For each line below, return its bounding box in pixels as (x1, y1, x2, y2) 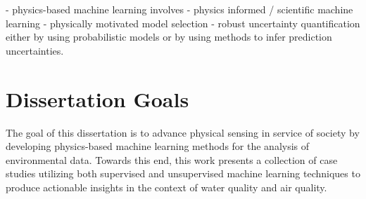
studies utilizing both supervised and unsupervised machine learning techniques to (6, 166, 360, 181)
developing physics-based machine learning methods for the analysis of (6, 139, 310, 153)
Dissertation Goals (6, 84, 189, 113)
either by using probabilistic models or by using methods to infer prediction (6, 29, 332, 44)
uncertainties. (6, 43, 64, 57)
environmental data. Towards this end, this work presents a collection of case (6, 152, 338, 167)
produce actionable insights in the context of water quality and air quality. (6, 179, 327, 194)
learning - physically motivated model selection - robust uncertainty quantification (6, 15, 360, 30)
